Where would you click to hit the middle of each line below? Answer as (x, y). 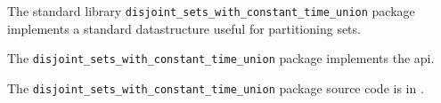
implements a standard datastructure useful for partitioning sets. (184, 28)
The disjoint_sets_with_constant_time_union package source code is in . (216, 87)
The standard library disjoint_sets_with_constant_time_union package (211, 11)
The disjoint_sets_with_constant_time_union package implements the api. (221, 58)
